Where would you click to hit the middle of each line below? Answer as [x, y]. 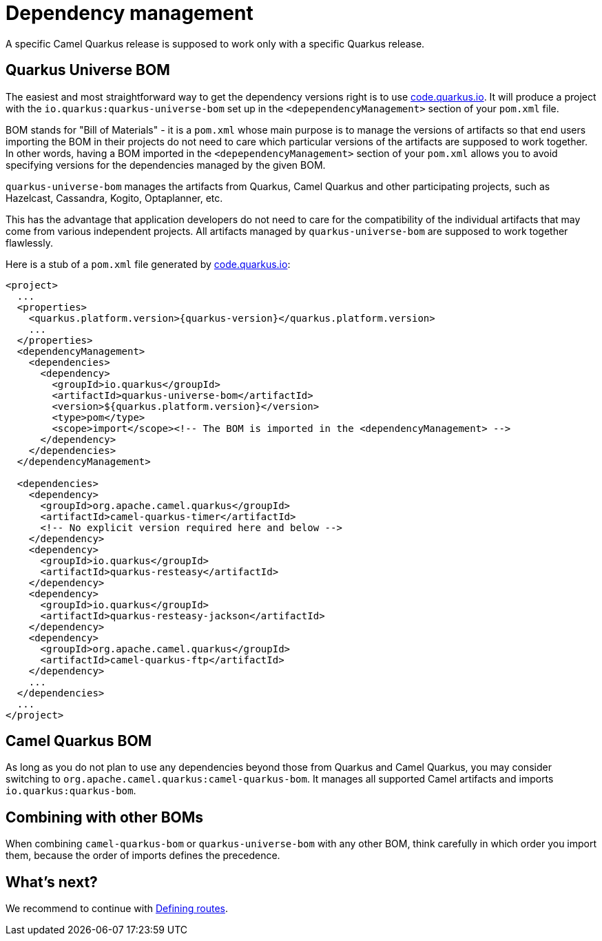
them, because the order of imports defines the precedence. [143, 856]
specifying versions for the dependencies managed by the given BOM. [166, 165]
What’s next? [52, 882]
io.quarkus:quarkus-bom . [71, 791]
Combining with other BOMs [105, 817]
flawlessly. [29, 242]
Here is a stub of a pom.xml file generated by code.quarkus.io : [148, 264]
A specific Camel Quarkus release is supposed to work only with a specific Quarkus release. [215, 43]
